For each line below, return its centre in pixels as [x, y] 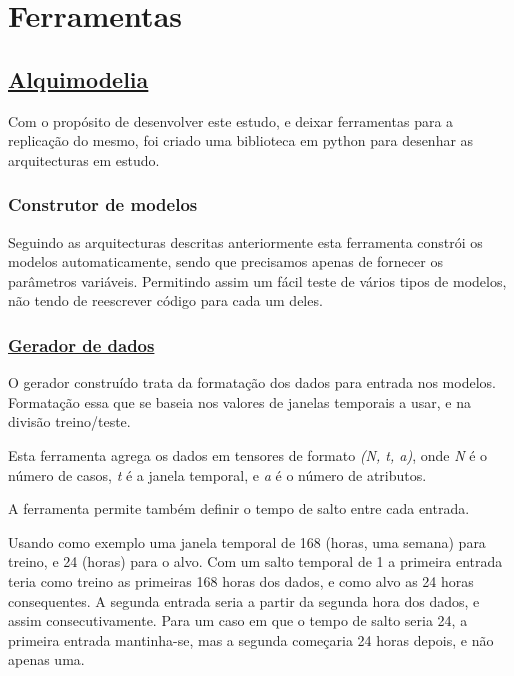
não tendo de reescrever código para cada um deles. [165, 300]
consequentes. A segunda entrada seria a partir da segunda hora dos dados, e [244, 600]
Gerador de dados [81, 344]
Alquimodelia [78, 78]
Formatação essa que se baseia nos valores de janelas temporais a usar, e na [239, 401]
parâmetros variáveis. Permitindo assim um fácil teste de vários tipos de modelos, [257, 280]
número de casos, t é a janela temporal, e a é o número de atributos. [217, 474]
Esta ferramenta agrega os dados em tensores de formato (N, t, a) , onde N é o [248, 454]
